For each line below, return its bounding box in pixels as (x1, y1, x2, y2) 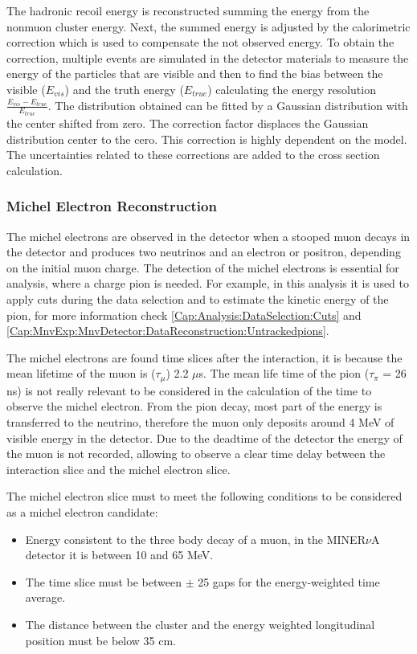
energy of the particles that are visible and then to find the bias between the (6, 65, 383, 82)
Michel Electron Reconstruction (6, 196, 217, 216)
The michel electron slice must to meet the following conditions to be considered (6, 488, 403, 505)
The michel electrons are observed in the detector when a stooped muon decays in (6, 227, 411, 244)
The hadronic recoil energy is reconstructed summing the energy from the (6, 2, 370, 18)
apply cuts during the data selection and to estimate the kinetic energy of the (6, 291, 389, 307)
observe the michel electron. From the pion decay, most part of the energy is (6, 398, 382, 415)
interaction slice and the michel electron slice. (6, 460, 231, 477)
